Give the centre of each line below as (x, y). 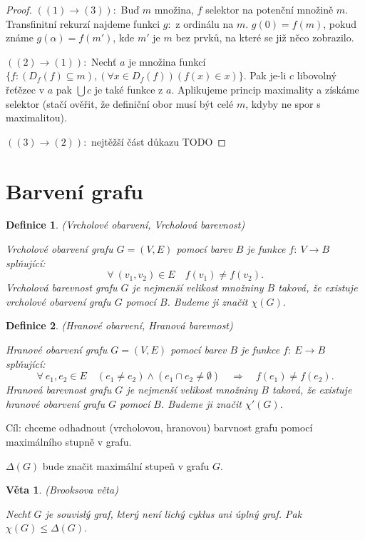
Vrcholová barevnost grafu (62, 287)
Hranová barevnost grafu (59, 390)
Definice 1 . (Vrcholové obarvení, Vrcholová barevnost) (125, 225)
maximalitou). (36, 117)
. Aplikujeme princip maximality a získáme (265, 89)
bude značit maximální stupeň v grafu (126, 465)
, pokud (340, 23)
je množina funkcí (167, 61)
